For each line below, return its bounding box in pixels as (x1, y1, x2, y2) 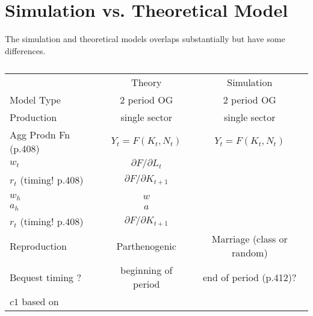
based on (22, 294, 59, 309)
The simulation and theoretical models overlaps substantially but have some (5, 33, 285, 45)
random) (232, 246, 268, 260)
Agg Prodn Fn (10, 128, 70, 142)
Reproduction (10, 238, 67, 253)
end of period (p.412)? (203, 270, 297, 284)
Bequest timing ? (10, 270, 81, 284)
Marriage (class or (211, 232, 288, 246)
